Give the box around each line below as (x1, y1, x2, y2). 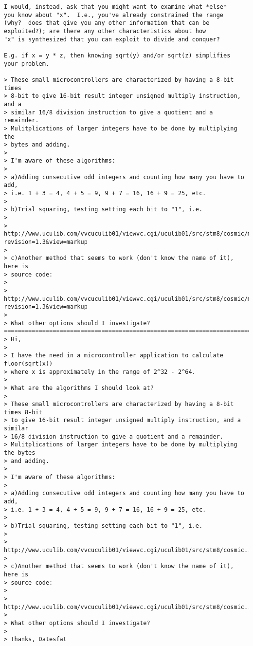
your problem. (4, 60, 50, 67)
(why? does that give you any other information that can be (4, 19, 210, 27)
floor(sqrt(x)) (4, 360, 53, 367)
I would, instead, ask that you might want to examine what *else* (4, 3, 227, 10)
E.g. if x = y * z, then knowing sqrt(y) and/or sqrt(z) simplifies (4, 52, 231, 59)
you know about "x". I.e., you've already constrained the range (4, 11, 224, 18)
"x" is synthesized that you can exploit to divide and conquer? (4, 36, 220, 43)
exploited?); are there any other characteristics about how (4, 27, 206, 35)
